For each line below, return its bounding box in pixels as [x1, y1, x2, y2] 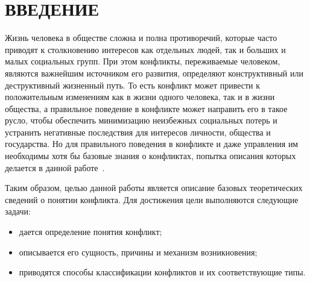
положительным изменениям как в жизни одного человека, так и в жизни [5, 90, 275, 103]
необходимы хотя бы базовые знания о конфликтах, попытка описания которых [5, 149, 296, 162]
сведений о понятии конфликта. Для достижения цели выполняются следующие [5, 193, 299, 205]
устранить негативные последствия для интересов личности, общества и [5, 125, 271, 138]
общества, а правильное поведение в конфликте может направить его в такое [5, 102, 288, 114]
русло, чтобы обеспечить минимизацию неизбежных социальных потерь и [5, 114, 277, 127]
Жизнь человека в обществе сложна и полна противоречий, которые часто [5, 31, 277, 44]
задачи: [5, 205, 31, 218]
